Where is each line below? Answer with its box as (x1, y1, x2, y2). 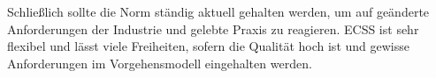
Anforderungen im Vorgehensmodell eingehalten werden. (7, 53, 312, 72)
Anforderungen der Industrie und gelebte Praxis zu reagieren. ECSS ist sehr (7, 19, 419, 38)
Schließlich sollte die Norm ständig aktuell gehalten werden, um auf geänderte (7, 3, 430, 20)
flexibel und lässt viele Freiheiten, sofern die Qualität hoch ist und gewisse (7, 37, 409, 55)
